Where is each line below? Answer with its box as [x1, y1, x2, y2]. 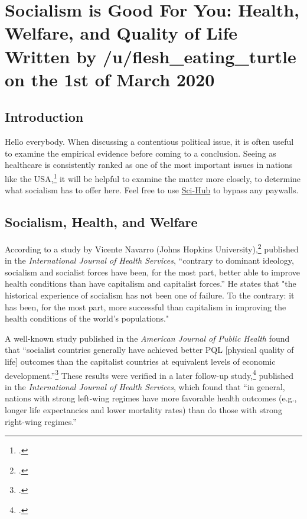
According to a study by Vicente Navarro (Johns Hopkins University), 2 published [5, 241, 299, 255]
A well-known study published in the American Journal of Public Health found [5, 332, 290, 344]
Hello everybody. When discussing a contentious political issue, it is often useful [5, 135, 294, 148]
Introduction [5, 108, 84, 126]
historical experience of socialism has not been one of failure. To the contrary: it [5, 289, 295, 301]
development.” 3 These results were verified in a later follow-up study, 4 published [5, 367, 294, 381]
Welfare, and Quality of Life [5, 21, 238, 45]
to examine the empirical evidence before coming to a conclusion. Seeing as [5, 147, 276, 159]
